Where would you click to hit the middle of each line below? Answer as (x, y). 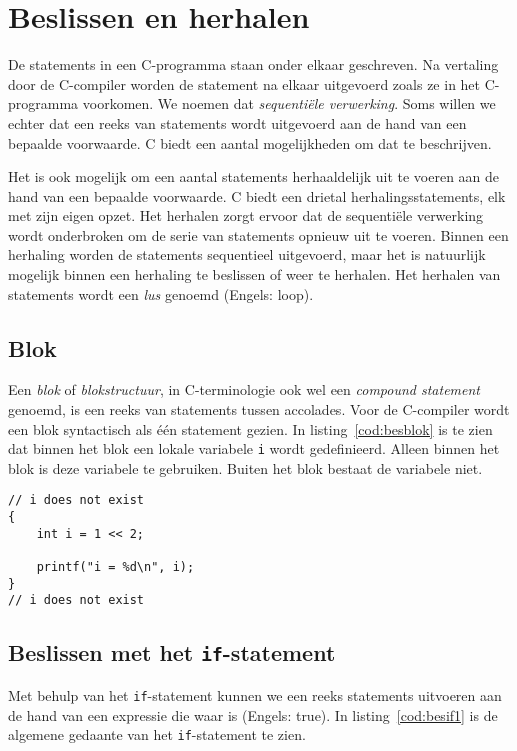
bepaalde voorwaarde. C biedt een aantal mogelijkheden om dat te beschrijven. (250, 142)
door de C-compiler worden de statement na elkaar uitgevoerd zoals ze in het (244, 83)
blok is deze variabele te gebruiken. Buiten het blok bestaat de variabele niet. (245, 467)
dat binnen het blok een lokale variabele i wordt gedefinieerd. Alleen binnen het (254, 448)
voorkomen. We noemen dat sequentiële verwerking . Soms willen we (289, 103)
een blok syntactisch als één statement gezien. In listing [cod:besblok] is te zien (250, 428)
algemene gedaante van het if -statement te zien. (157, 734)
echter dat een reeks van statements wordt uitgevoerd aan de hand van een (237, 122)
